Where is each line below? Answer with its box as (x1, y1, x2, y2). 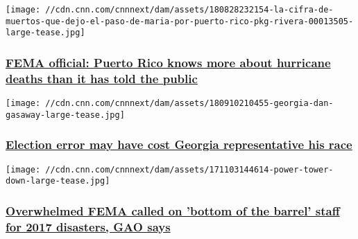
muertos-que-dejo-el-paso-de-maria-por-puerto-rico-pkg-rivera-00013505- (6, 16, 354, 26)
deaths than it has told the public (6, 69, 198, 87)
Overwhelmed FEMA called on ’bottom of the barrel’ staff (6, 202, 340, 219)
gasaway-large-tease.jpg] (6, 109, 125, 120)
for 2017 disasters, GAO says (6, 218, 171, 235)
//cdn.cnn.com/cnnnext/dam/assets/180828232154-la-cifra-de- (45, 5, 334, 15)
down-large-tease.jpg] (6, 176, 110, 186)
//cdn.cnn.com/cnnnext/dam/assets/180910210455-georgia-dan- (45, 98, 334, 109)
